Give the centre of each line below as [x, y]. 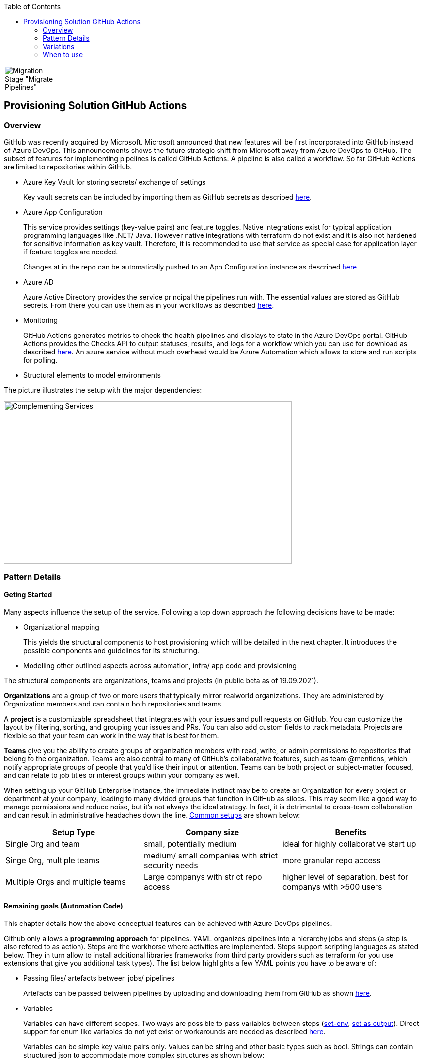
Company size [212, 832]
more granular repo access [331, 860]
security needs [171, 865]
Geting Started [28, 595]
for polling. [40, 360]
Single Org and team [43, 844]
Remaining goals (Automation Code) [63, 906]
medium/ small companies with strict [211, 855]
